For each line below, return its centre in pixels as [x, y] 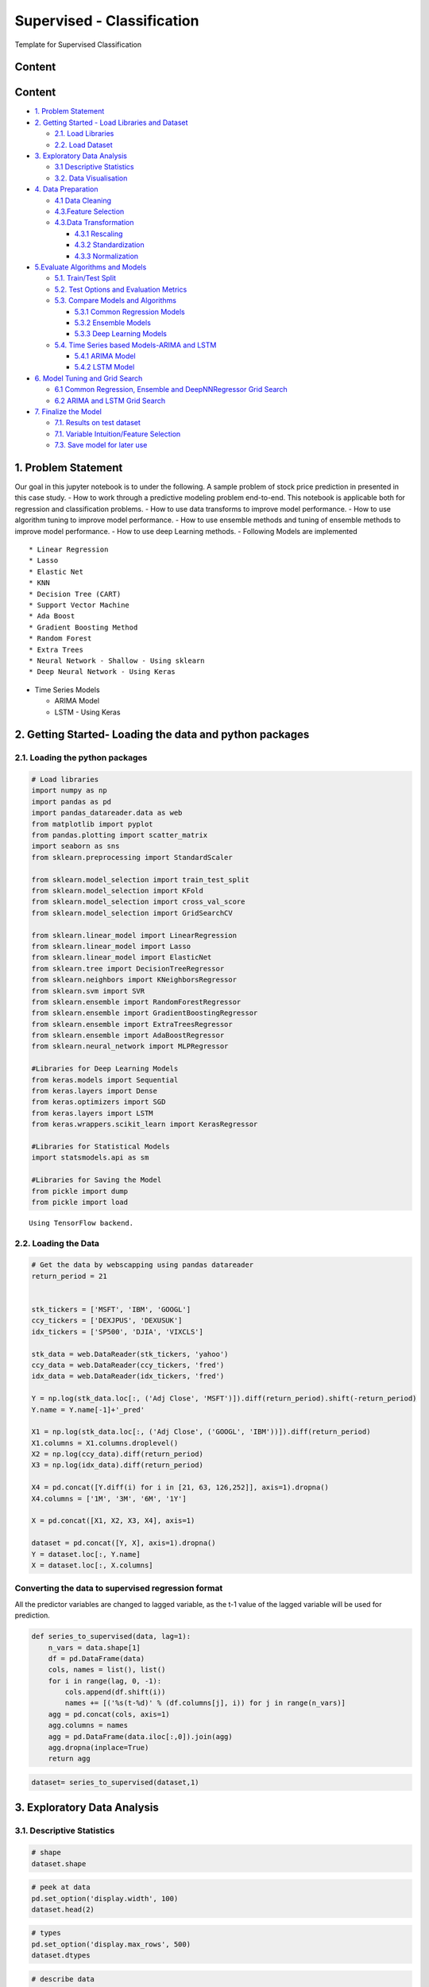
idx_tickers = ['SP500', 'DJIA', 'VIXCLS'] [118, 1332]
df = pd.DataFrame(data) [97, 1658]
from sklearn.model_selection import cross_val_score [138, 902]
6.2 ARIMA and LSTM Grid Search [110, 401]
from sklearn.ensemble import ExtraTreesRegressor [132, 1024]
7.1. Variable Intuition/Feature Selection [118, 434]
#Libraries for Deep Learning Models [105, 1069]
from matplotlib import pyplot [93, 824]
